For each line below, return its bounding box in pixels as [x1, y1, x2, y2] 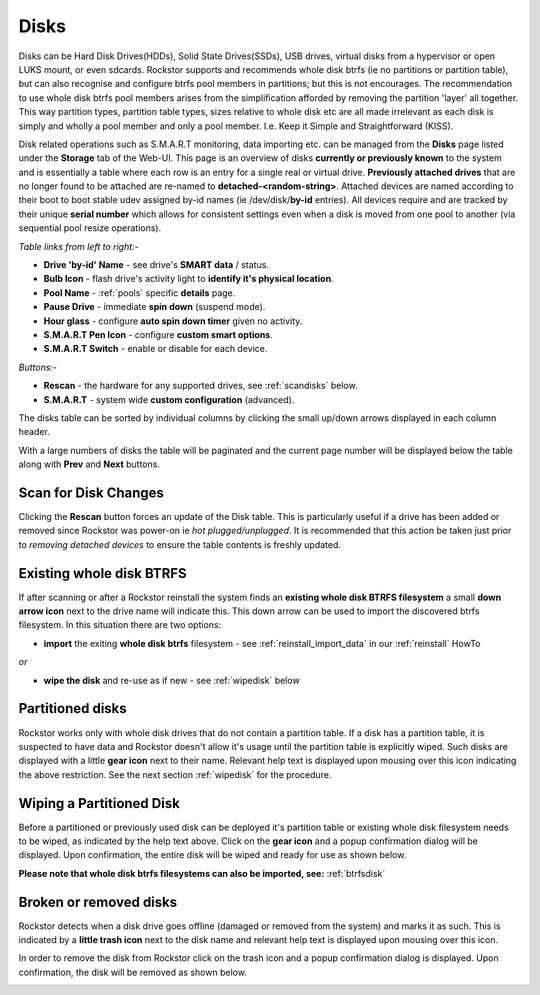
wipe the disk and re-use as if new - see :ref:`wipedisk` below [43, 674, 300, 686]
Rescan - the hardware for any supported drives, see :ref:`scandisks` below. [43, 380, 359, 392]
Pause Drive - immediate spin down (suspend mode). [43, 301, 266, 313]
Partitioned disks [18, 700, 127, 717]
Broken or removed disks [18, 893, 178, 910]
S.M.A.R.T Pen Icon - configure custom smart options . [43, 328, 274, 340]
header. [18, 426, 50, 438]
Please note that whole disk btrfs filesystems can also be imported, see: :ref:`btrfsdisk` [18, 867, 386, 879]
